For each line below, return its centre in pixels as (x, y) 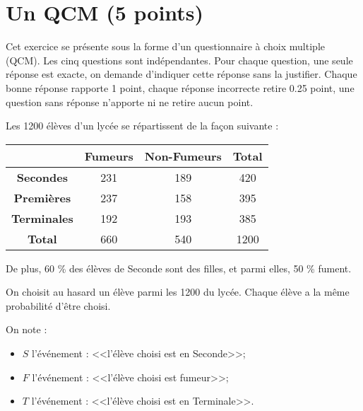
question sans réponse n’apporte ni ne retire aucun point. (130, 102)
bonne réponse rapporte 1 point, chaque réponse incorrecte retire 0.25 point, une (180, 87)
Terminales (42, 218)
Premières (42, 197)
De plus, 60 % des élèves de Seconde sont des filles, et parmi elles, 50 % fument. (179, 268)
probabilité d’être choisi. (58, 305)
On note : (26, 329)
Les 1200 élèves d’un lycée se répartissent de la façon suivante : (142, 126)
